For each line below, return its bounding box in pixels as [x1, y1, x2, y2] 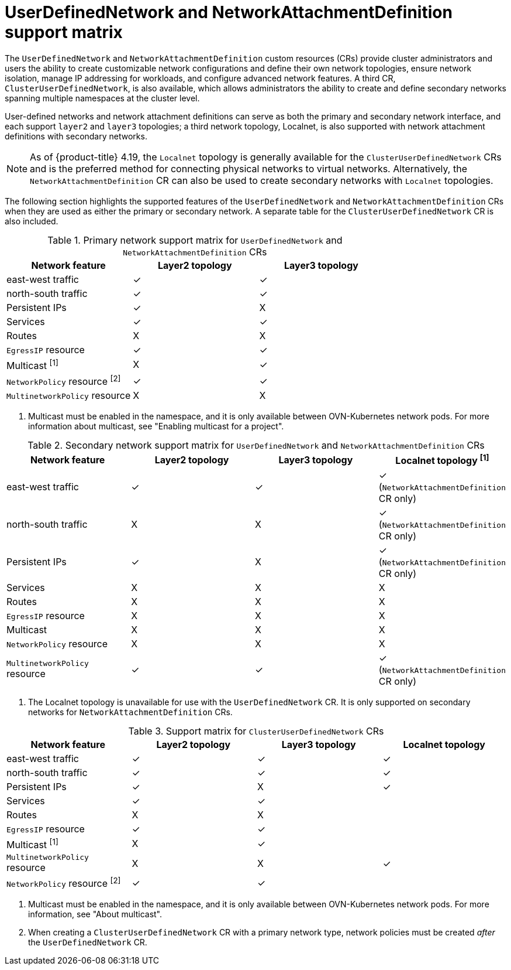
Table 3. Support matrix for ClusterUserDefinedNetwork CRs [128, 725, 384, 737]
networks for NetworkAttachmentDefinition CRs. [28, 706, 233, 717]
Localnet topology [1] [395, 453, 489, 467]
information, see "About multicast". [28, 909, 163, 920]
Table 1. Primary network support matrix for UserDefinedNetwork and [47, 234, 343, 246]
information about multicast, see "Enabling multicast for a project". [28, 421, 284, 432]
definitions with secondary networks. [5, 131, 147, 141]
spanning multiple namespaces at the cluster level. [5, 93, 200, 103]
